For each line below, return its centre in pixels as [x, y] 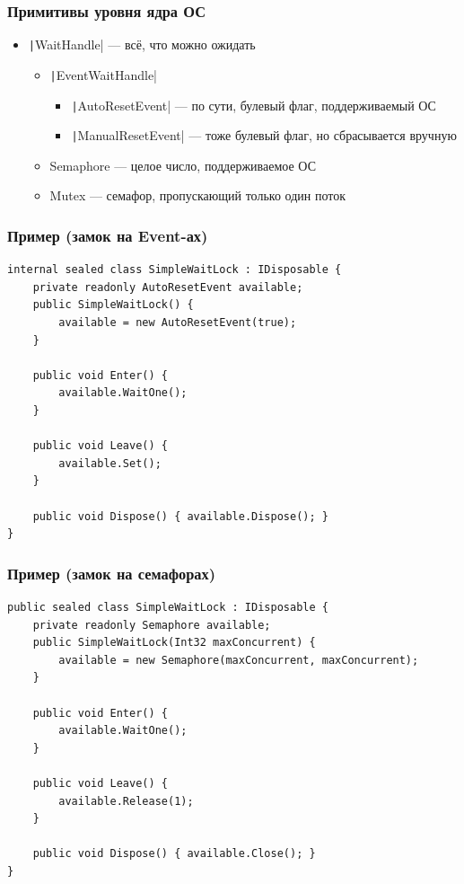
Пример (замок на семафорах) [111, 573]
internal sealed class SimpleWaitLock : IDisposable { [175, 270]
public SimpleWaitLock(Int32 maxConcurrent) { [174, 643]
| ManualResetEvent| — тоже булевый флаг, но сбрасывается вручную [264, 135]
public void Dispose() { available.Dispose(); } [180, 516]
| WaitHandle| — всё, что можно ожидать [142, 44]
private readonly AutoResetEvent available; [168, 287]
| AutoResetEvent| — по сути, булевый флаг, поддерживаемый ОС [254, 105]
